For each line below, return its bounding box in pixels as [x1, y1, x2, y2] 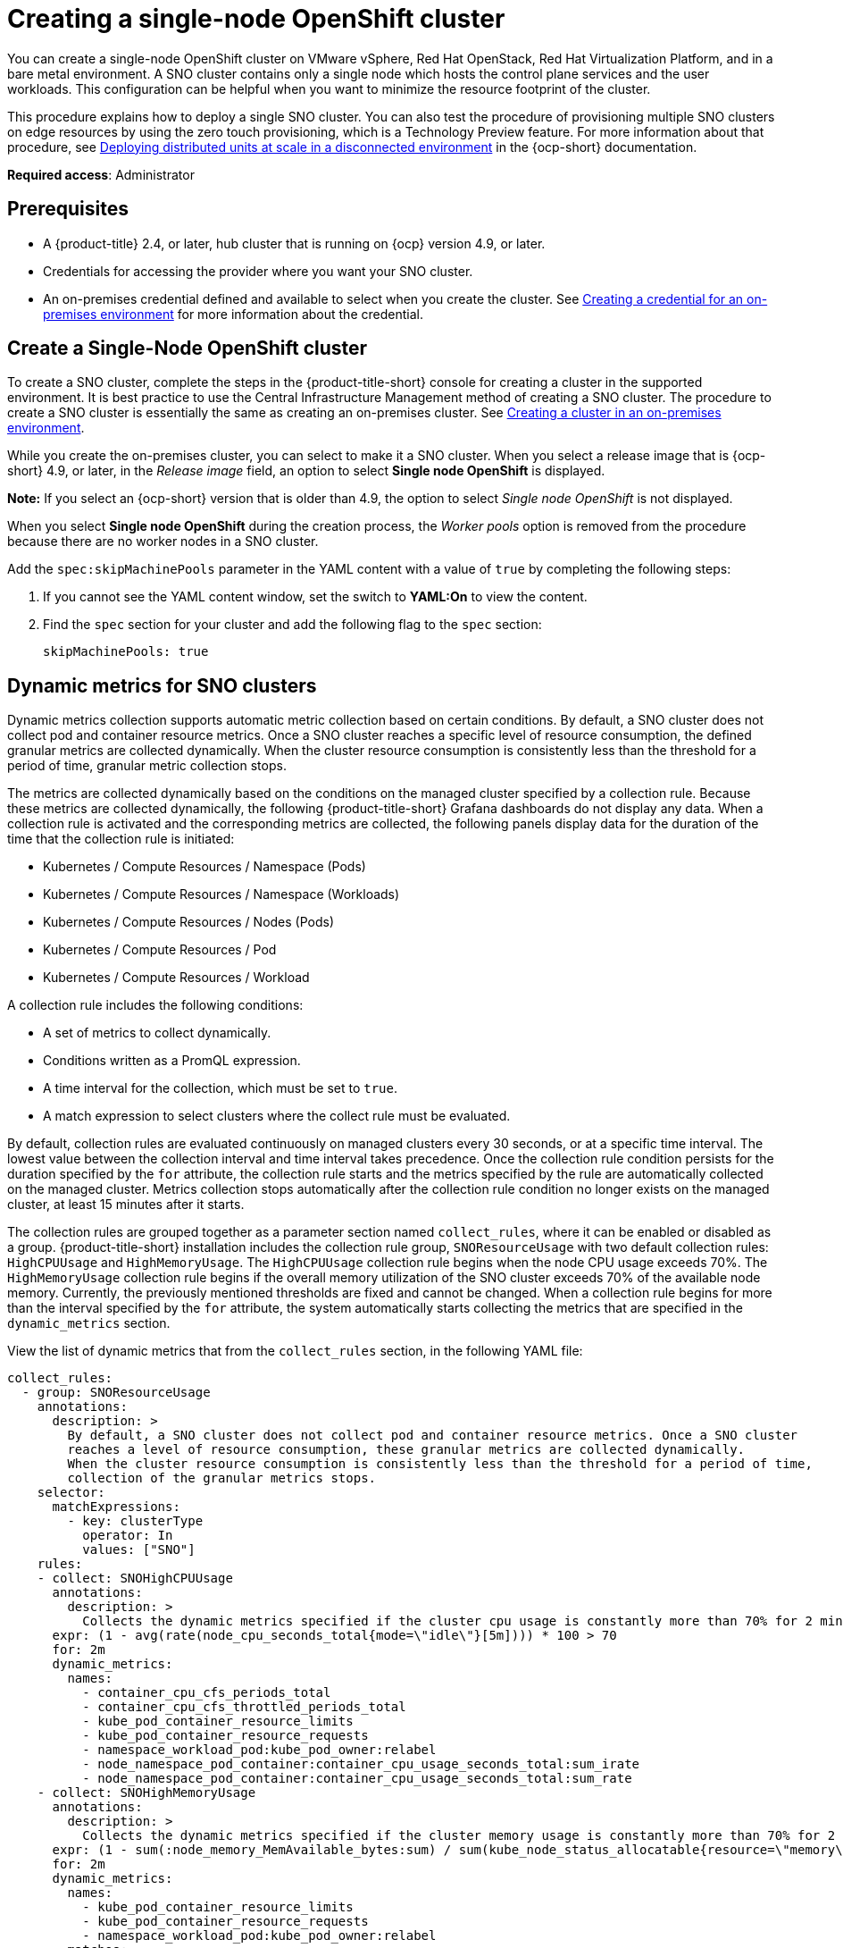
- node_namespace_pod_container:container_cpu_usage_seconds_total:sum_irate [82, 1757, 640, 1772]
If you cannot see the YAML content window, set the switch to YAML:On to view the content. [43, 589, 588, 605]
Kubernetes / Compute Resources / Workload [43, 970, 310, 986]
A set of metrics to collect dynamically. [43, 1025, 271, 1041]
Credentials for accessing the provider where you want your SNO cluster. [43, 263, 473, 279]
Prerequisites [7, 197, 129, 221]
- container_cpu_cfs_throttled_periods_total [82, 1700, 406, 1715]
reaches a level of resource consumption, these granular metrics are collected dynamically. [67, 1442, 746, 1457]
